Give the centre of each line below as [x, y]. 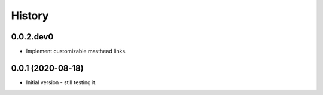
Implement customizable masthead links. [76, 51]
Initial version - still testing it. [61, 82]
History [30, 16]
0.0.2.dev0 [32, 37]
